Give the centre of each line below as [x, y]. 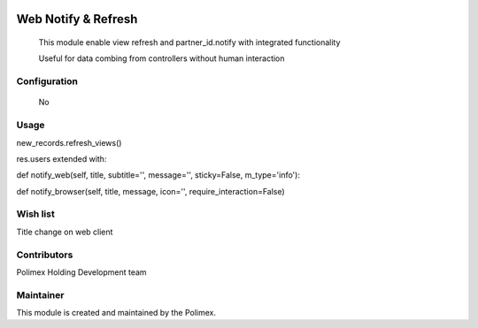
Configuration [47, 81]
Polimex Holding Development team [81, 272]
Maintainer [40, 294]
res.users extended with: [62, 158]
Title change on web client [65, 232]
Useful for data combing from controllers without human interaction [162, 58]
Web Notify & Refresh [77, 19]
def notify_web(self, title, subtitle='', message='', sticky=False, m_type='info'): [158, 175]
